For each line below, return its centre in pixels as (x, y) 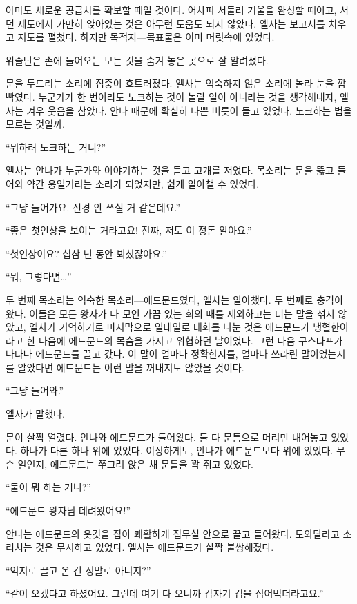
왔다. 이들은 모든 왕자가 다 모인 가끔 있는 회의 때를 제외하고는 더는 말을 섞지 (170, 313)
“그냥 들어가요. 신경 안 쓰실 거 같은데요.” (93, 207)
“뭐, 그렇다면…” (39, 276)
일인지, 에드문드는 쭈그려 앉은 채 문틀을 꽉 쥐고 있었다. (135, 464)
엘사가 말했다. (35, 414)
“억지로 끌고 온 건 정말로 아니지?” (78, 570)
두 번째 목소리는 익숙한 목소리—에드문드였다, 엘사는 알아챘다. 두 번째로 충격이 (174, 299)
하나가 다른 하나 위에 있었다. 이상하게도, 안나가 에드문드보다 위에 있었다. (177, 450)
